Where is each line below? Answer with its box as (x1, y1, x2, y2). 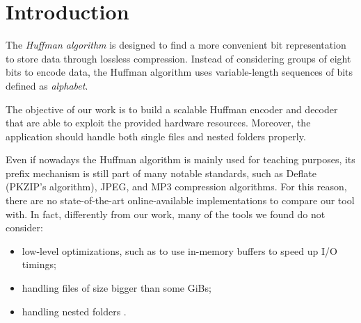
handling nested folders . (22, 304, 127, 318)
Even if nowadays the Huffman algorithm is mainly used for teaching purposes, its (6, 152, 355, 167)
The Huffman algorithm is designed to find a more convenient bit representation (6, 38, 346, 52)
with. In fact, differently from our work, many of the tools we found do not (6, 206, 326, 221)
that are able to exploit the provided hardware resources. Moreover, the (6, 115, 311, 130)
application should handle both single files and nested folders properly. (6, 129, 306, 143)
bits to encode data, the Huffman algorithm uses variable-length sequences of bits (6, 65, 353, 79)
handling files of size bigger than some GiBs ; (22, 281, 211, 295)
